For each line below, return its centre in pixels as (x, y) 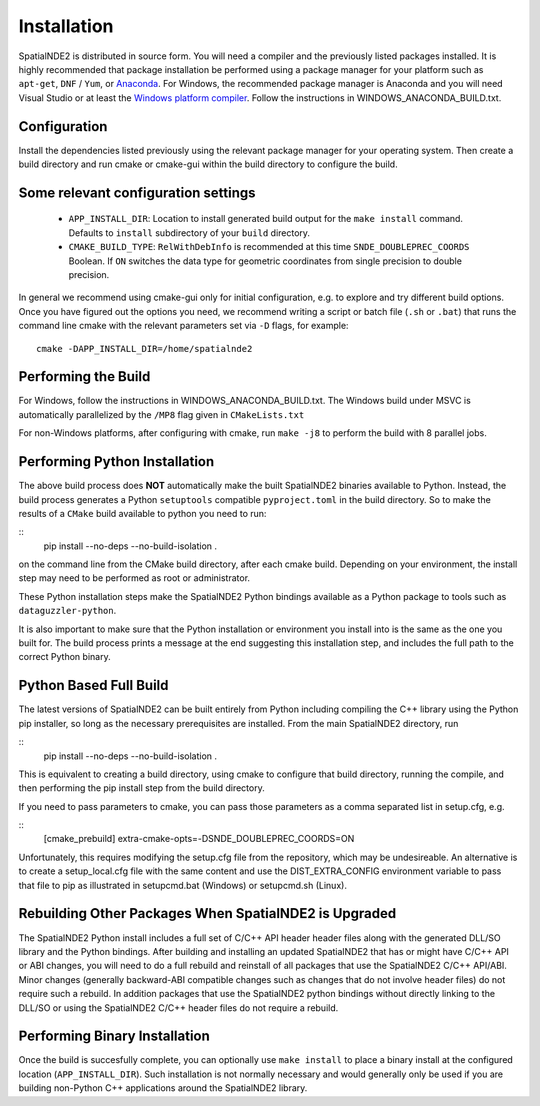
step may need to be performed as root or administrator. (134, 578)
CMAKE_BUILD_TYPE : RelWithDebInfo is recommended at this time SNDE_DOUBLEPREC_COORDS (269, 247)
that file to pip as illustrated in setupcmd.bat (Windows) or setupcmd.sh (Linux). (182, 885)
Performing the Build (84, 376)
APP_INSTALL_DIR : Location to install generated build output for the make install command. (266, 219)
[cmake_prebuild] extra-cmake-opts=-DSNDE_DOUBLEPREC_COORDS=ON (199, 839)
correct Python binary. (64, 657)
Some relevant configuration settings (137, 192)
